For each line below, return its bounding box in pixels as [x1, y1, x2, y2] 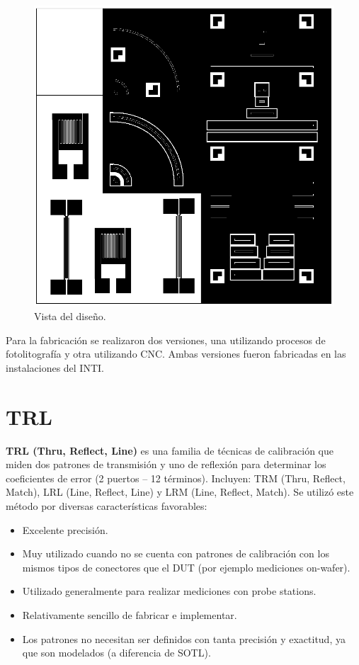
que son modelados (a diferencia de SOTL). [22, 645, 211, 660]
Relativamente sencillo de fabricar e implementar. [22, 607, 237, 622]
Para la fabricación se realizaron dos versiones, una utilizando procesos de [6, 332, 326, 347]
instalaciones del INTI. [6, 360, 104, 375]
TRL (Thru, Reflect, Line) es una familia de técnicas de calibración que [6, 443, 334, 457]
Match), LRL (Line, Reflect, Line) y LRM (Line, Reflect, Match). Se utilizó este [6, 484, 354, 499]
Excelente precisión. [22, 522, 108, 537]
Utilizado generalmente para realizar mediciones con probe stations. [22, 584, 317, 598]
